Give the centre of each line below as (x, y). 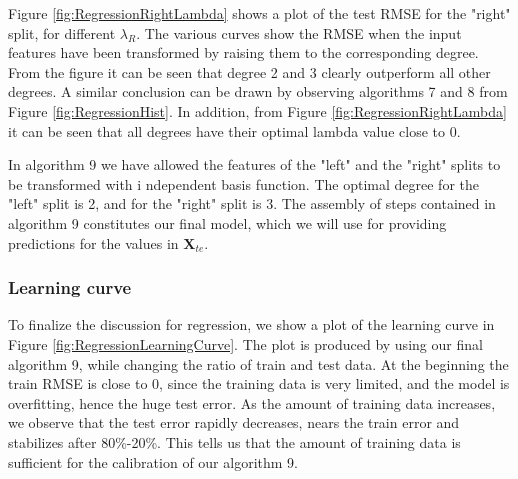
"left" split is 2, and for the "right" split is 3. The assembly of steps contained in (252, 203)
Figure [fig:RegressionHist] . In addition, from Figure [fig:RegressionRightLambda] (257, 110)
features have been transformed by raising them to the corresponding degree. (243, 52)
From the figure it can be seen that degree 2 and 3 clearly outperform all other (249, 71)
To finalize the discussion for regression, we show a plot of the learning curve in (251, 324)
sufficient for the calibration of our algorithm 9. (153, 461)
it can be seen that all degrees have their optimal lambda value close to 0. (234, 130)
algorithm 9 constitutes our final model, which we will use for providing (227, 222)
